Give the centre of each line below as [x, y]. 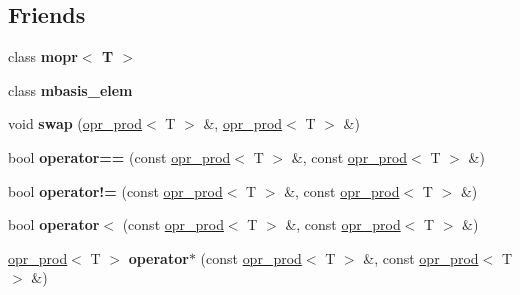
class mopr [43, 56]
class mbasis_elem [70, 89]
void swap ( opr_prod [75, 123]
